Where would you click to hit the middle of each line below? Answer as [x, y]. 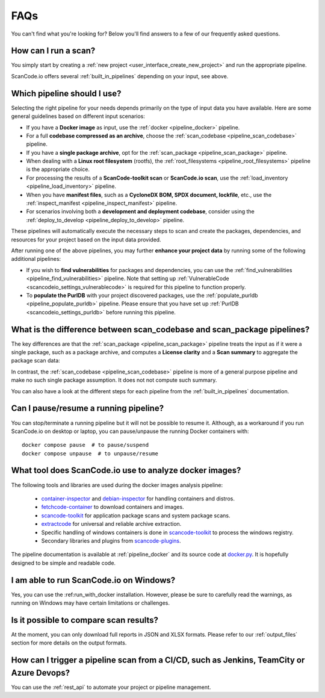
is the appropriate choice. [58, 169]
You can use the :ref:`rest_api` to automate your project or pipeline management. [111, 687]
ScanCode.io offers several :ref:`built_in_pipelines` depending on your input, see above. [120, 76]
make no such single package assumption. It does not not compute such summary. [114, 380]
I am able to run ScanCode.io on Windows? [93, 580]
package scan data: [36, 361]
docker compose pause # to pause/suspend [85, 445]
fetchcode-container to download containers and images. [113, 507]
